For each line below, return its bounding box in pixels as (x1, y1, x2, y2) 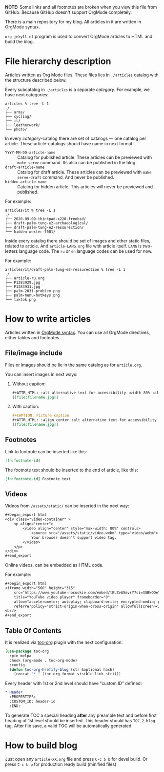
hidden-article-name (5, 179, 47, 184)
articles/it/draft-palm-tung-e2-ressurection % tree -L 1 (5, 267, 125, 272)
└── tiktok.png (5, 297, 36, 302)
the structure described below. (5, 77, 67, 83)
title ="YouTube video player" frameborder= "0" (14, 595, 110, 599)
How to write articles (5, 313, 91, 325)
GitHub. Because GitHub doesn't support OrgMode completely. (5, 9, 132, 15)
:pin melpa (9, 653, 32, 658)
